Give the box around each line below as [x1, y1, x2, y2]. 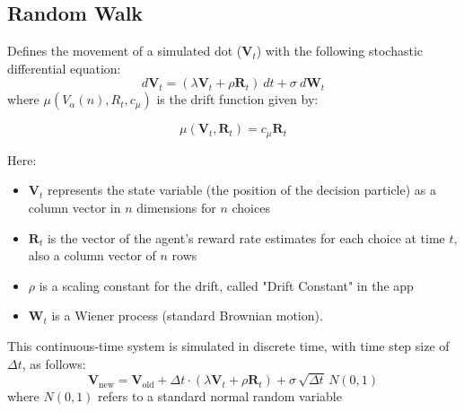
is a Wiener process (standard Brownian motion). [51, 306, 323, 325]
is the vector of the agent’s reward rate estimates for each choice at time [47, 228, 445, 247]
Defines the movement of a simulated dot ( [7, 41, 242, 60]
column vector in [28, 198, 121, 217]
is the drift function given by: [156, 90, 319, 109]
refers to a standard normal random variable [98, 387, 342, 406]
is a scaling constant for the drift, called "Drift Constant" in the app [39, 276, 414, 294]
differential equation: [7, 58, 121, 77]
